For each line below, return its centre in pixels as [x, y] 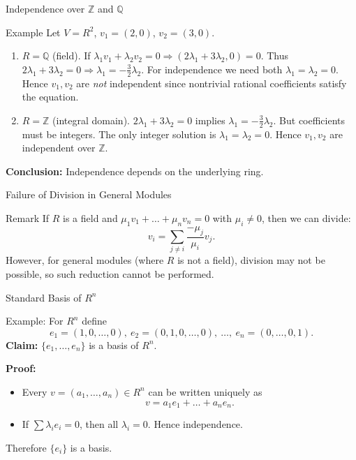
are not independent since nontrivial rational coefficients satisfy [212, 83]
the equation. [50, 97]
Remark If [28, 218]
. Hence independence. [195, 423]
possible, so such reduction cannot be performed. [110, 273]
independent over [59, 148]
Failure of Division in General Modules [89, 194]
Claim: [22, 344]
